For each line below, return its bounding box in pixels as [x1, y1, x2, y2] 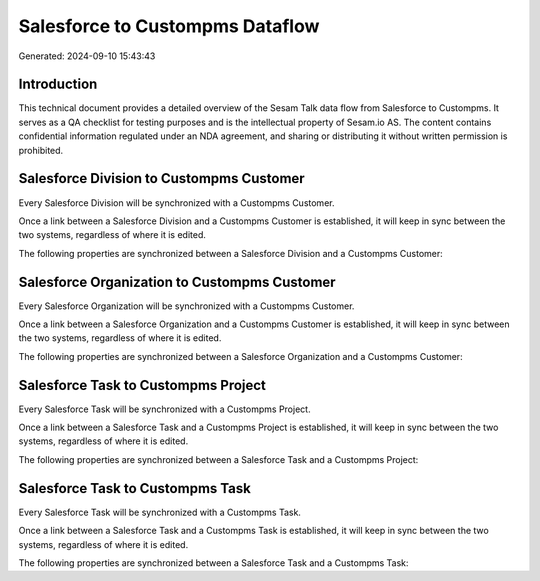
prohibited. [18, 144, 64, 156]
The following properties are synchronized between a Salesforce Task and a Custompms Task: [18, 556, 409, 569]
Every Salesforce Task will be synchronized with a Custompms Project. [18, 403, 311, 415]
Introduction [18, 76, 98, 93]
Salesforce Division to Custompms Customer [18, 170, 305, 187]
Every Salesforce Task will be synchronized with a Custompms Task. [18, 506, 302, 518]
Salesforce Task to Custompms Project [18, 376, 267, 394]
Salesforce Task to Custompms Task [18, 480, 252, 497]
